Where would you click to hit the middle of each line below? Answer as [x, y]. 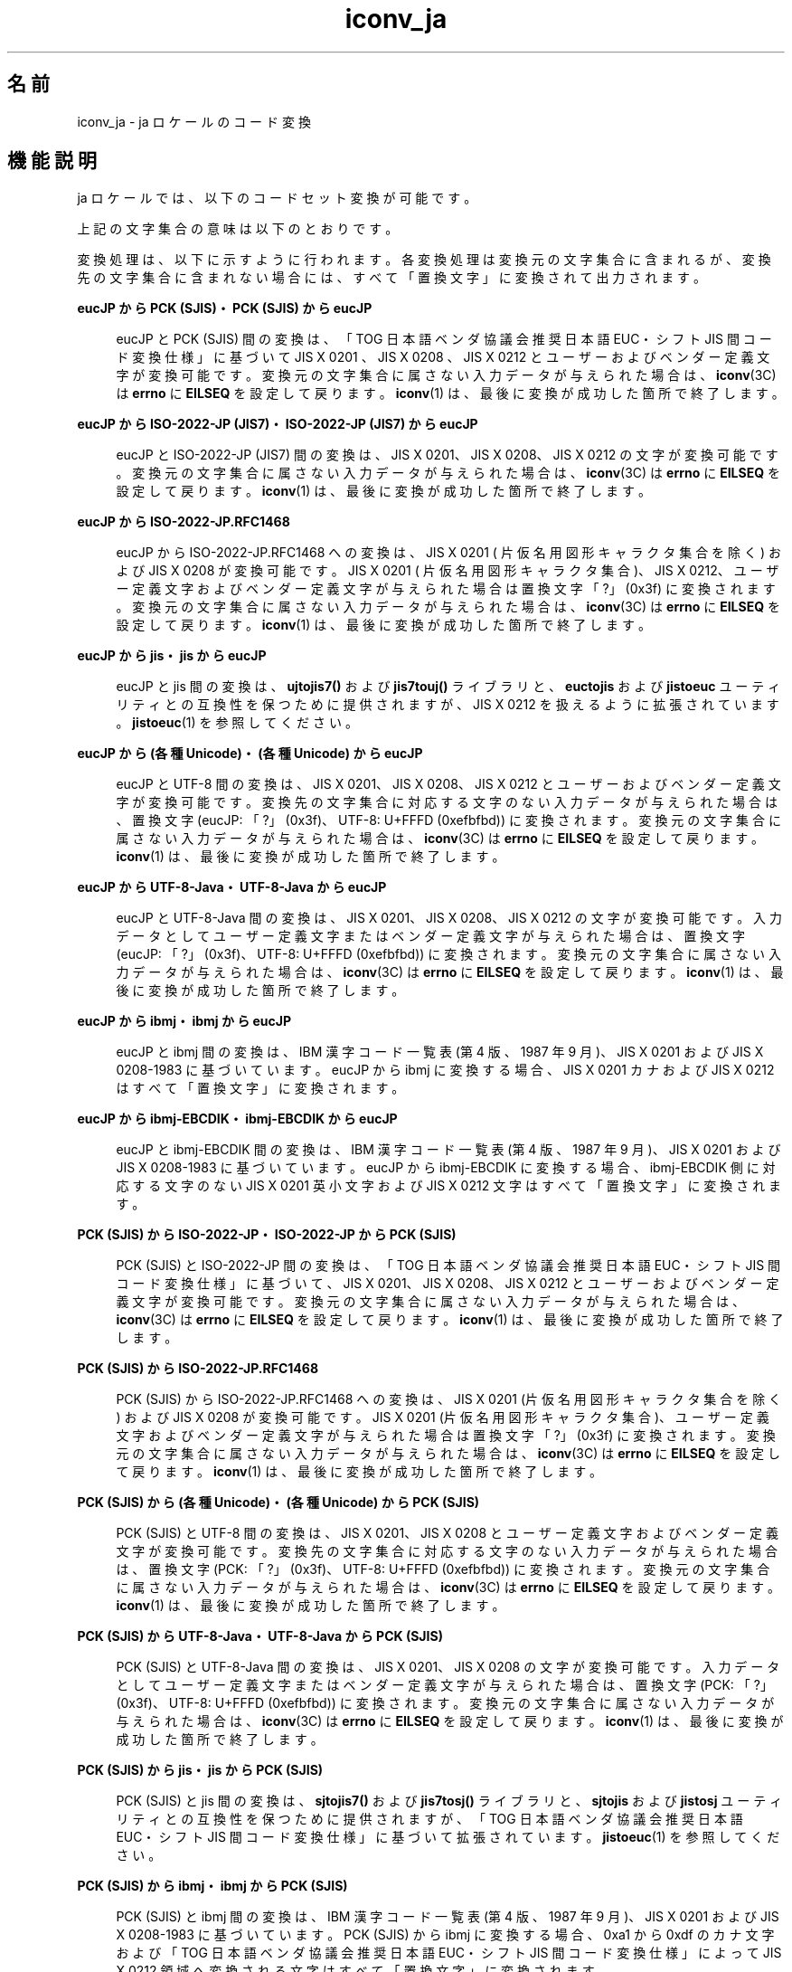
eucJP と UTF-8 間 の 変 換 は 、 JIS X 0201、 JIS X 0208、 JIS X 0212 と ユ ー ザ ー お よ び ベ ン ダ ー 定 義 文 [448, 784]
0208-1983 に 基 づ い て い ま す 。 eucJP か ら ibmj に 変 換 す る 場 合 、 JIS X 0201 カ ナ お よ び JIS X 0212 [445, 1070]
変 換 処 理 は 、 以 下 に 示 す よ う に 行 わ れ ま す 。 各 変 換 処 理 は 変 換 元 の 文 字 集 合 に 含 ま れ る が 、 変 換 [424, 260]
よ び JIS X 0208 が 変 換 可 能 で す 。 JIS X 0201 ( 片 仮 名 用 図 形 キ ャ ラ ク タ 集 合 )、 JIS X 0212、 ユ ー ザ [448, 571]
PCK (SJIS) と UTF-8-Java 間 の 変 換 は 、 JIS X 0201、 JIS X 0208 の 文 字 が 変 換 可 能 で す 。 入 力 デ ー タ [448, 1667]
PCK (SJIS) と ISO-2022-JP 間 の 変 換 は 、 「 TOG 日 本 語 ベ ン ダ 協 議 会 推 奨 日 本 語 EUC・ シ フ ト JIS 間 [448, 1266]
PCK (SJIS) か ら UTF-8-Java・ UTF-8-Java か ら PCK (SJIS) [260, 1636]
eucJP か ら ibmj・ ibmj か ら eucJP [184, 1021]
